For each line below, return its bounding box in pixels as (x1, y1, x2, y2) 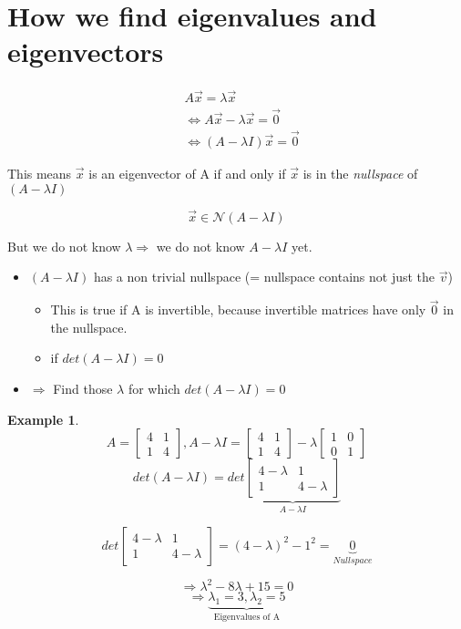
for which (128, 379, 180, 398)
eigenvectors (7, 33, 164, 70)
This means (7, 164, 72, 183)
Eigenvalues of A (213, 612, 281, 622)
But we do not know (7, 236, 121, 255)
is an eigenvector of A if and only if (88, 164, 286, 183)
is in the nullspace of (302, 164, 418, 183)
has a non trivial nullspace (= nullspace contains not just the (93, 267, 435, 286)
